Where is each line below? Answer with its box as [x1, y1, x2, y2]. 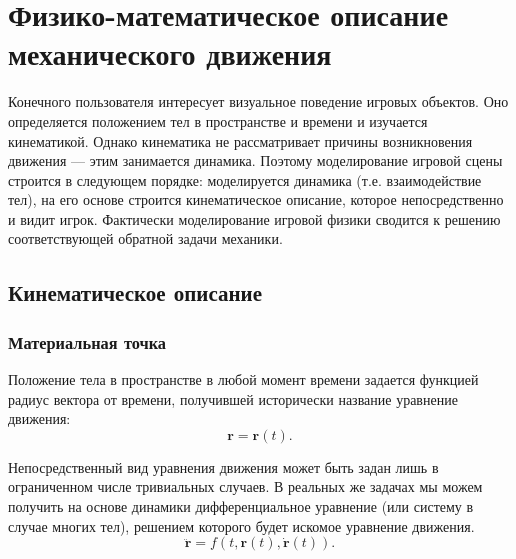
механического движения [8, 33, 332, 74]
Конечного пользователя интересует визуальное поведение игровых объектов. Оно [8, 91, 509, 112]
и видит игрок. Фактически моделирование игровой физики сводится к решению [8, 208, 501, 229]
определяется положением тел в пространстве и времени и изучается [8, 110, 428, 131]
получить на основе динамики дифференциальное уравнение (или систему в [8, 496, 474, 517]
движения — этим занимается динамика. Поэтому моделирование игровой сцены [8, 150, 503, 171]
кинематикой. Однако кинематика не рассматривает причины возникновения [8, 130, 473, 151]
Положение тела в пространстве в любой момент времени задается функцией [8, 369, 479, 390]
